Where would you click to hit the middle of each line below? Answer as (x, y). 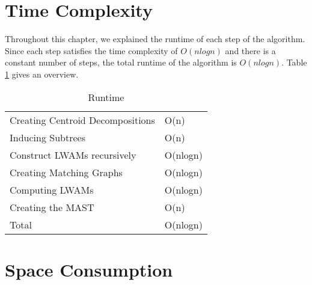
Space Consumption (89, 269)
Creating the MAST (52, 207)
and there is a (250, 50)
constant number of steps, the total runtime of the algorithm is (121, 62)
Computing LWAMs (52, 189)
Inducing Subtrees (47, 137)
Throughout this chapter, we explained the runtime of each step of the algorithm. (155, 39)
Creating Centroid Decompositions (82, 120)
